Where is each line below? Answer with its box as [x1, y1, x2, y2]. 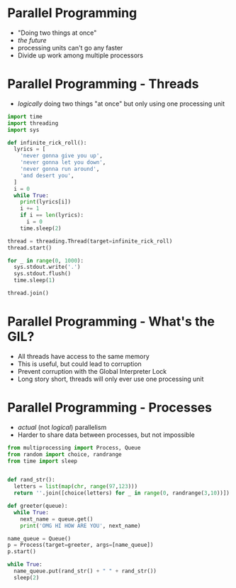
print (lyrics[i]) [20, 199, 72, 206]
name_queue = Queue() [7, 535, 72, 542]
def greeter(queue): [7, 502, 69, 509]
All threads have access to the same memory [17, 352, 150, 360]
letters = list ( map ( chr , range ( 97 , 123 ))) [13, 483, 138, 490]
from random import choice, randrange [7, 450, 122, 458]
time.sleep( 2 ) [20, 225, 62, 232]
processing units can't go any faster [17, 43, 123, 52]
